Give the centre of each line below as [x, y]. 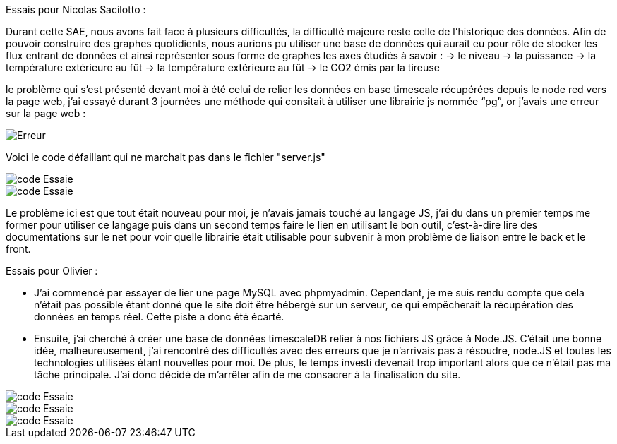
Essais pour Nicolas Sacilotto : [76, 10]
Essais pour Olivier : [52, 271]
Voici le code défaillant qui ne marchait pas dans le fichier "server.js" [166, 157]
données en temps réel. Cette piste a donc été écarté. [159, 317]
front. [18, 249]
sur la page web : [46, 113]
